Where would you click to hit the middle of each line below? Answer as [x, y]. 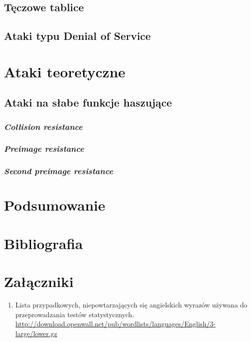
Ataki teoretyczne [65, 71]
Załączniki [39, 281]
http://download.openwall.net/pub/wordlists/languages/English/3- [116, 324]
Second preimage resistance [59, 171]
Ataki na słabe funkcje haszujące [88, 102]
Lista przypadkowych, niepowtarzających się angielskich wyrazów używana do [131, 305]
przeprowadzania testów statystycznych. [75, 314]
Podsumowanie [55, 205]
